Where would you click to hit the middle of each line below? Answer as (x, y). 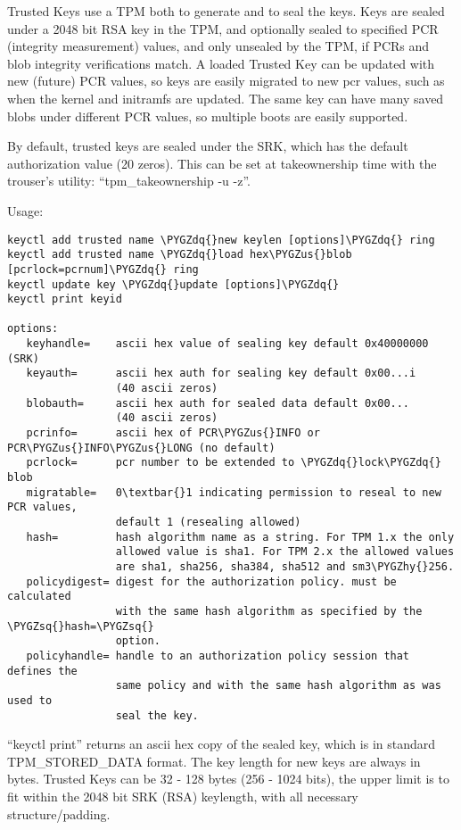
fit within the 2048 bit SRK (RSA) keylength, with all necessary (183, 796)
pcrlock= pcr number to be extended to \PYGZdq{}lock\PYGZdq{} (234, 463)
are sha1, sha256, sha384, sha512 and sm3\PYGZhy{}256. (285, 566)
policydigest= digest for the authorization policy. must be (211, 581)
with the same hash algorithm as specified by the (269, 611)
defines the (42, 671)
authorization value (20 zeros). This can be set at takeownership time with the (222, 163)
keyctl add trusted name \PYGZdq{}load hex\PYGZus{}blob (180, 255)
